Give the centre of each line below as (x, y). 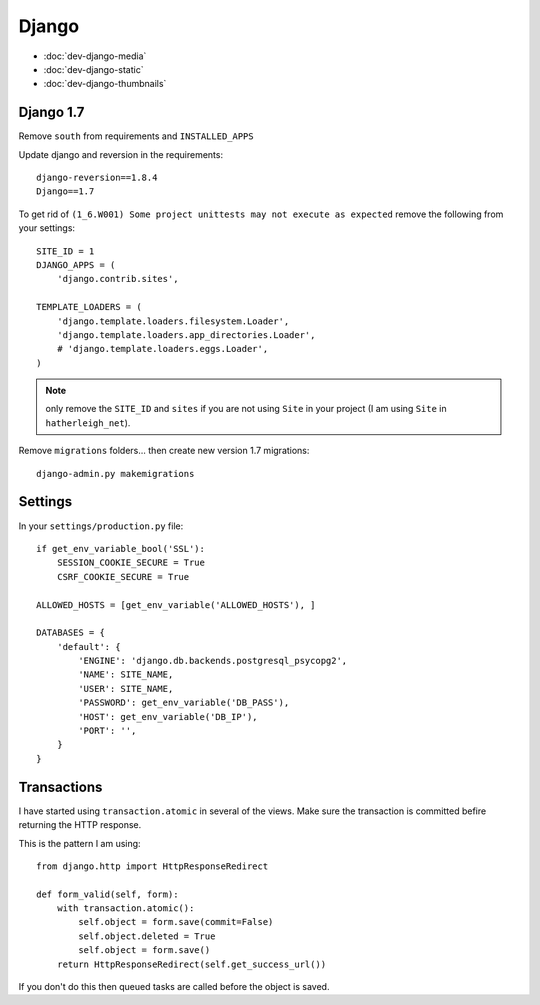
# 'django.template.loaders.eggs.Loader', (162, 349)
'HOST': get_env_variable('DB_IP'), (168, 716)
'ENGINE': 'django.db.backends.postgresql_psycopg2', (213, 661)
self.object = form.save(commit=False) (176, 922)
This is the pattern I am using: (79, 843)
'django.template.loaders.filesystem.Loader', (173, 321)
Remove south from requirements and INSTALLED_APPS (136, 136)
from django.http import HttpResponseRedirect (152, 866)
